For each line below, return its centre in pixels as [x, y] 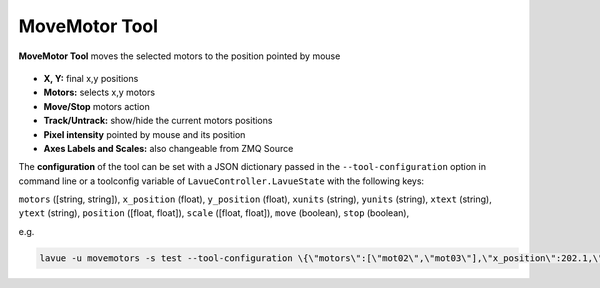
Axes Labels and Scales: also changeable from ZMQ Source [168, 148]
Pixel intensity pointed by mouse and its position [144, 134]
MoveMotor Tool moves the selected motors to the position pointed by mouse [179, 56]
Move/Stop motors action [96, 106]
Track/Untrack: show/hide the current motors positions [158, 121]
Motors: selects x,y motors [99, 92]
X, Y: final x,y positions [91, 78]
